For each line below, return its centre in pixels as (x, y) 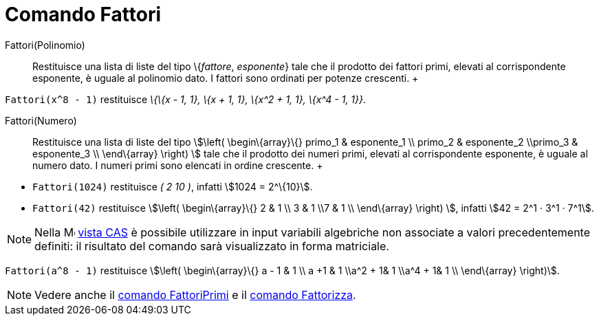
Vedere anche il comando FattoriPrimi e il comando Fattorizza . (195, 295)
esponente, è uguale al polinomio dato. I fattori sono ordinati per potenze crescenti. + (226, 78)
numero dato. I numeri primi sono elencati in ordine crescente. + (178, 165)
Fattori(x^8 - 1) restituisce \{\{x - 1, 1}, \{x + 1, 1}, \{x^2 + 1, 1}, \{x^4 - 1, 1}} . (186, 99)
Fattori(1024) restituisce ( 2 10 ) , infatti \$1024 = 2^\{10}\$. (173, 186)
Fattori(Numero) (41, 120)
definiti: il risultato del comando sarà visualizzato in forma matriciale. (212, 246)
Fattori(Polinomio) (45, 45)
